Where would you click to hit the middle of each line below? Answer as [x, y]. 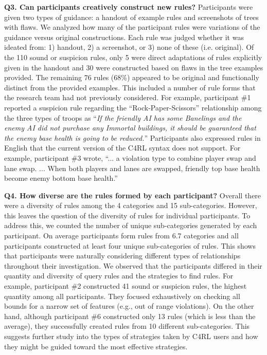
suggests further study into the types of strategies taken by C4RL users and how [131, 336]
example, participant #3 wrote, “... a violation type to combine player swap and [130, 157]
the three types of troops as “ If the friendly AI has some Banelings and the [123, 117]
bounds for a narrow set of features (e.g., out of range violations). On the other [129, 306]
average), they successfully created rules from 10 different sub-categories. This [127, 326]
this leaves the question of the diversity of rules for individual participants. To [127, 215]
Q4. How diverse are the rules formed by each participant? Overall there [133, 195]
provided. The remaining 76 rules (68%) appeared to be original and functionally [132, 77]
